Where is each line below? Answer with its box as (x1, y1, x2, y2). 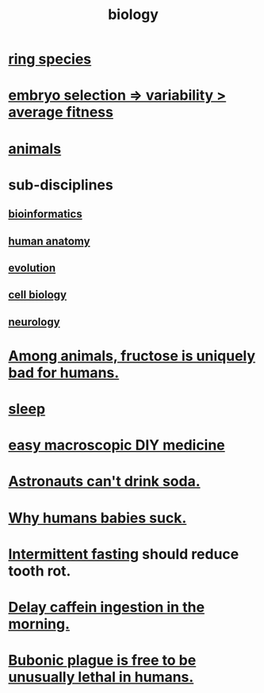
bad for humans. (8, 363, 120, 381)
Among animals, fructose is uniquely (8, 346, 256, 365)
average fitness (8, 103, 113, 121)
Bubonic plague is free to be (8, 652, 197, 669)
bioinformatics (8, 208, 82, 221)
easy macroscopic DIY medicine (8, 436, 226, 454)
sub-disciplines (8, 176, 113, 193)
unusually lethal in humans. (8, 668, 194, 687)
